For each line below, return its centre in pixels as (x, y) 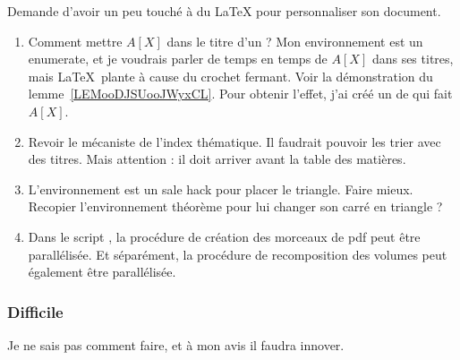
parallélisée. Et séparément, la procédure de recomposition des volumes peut (238, 254)
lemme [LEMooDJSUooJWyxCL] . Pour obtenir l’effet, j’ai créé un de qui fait (240, 94)
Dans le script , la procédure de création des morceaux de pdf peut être (224, 236)
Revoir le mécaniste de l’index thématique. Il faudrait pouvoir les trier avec (234, 141)
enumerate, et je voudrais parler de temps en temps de (178, 59)
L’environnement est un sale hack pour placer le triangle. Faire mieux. (221, 189)
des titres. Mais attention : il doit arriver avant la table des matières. (217, 159)
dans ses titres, (413, 59)
